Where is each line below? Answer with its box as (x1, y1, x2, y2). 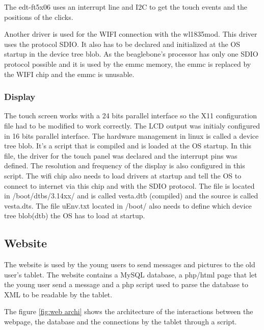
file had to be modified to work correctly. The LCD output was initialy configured (4, 120, 260, 131)
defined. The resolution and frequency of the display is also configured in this (4, 160, 245, 171)
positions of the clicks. (4, 11, 73, 22)
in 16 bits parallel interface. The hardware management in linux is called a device (4, 130, 259, 141)
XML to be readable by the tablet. (4, 289, 113, 299)
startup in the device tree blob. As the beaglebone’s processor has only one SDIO (4, 48, 258, 59)
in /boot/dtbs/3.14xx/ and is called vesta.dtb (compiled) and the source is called (4, 190, 258, 201)
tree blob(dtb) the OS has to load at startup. (4, 210, 145, 221)
